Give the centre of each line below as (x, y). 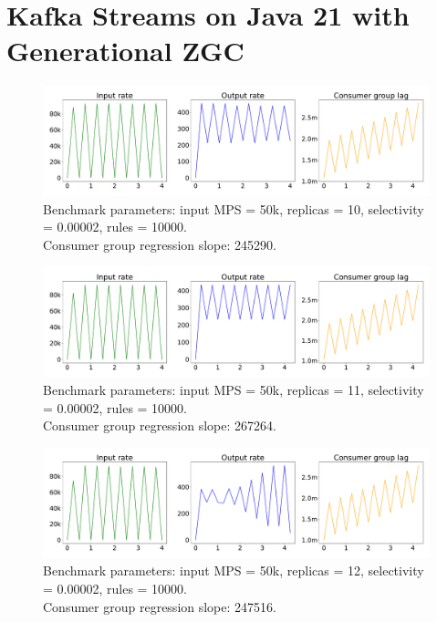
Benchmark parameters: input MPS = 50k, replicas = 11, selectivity (234, 390)
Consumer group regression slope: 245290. (160, 244)
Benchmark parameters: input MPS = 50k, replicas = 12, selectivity (234, 570)
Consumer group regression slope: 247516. (160, 606)
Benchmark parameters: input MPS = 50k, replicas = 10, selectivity (234, 208)
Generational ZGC (125, 51)
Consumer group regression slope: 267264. (160, 425)
